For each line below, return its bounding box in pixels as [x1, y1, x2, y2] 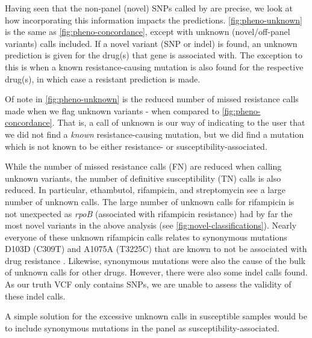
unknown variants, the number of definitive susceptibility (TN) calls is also [5, 171, 281, 184]
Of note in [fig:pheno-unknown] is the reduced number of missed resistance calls [5, 93, 299, 105]
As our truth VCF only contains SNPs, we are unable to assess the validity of [5, 278, 292, 290]
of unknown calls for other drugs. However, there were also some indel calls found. [5, 266, 308, 278]
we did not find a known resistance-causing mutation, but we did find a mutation [5, 128, 304, 140]
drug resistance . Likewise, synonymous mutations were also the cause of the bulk [5, 254, 306, 266]
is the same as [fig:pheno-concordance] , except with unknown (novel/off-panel [5, 25, 290, 38]
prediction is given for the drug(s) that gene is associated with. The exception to [5, 49, 302, 61]
